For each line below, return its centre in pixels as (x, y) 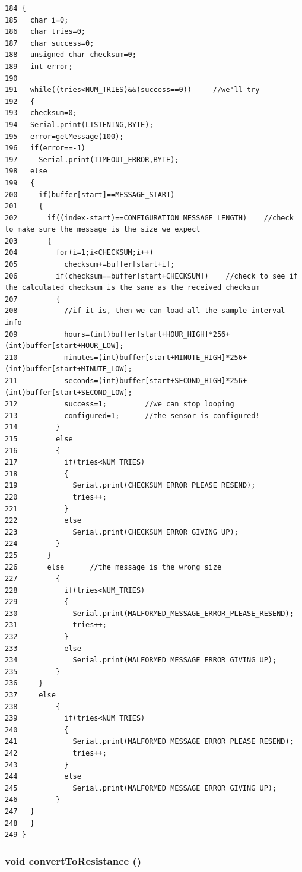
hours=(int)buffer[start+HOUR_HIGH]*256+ (147, 334)
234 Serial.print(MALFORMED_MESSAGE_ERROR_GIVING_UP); (141, 660)
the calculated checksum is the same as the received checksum (132, 288)
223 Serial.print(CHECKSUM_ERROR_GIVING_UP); (122, 532)
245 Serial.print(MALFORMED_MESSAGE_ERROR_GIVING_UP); (141, 788)
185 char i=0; (37, 20)
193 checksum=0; (41, 113)
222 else (43, 521)
